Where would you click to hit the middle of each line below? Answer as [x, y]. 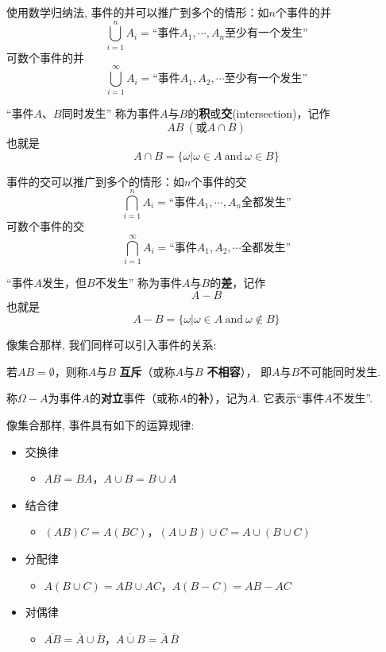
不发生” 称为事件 [139, 283]
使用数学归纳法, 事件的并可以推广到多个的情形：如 [138, 12]
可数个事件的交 [45, 226]
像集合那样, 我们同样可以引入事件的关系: [112, 345]
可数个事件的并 [45, 57]
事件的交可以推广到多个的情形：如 [95, 181]
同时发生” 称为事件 [111, 113]
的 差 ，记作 [238, 283]
